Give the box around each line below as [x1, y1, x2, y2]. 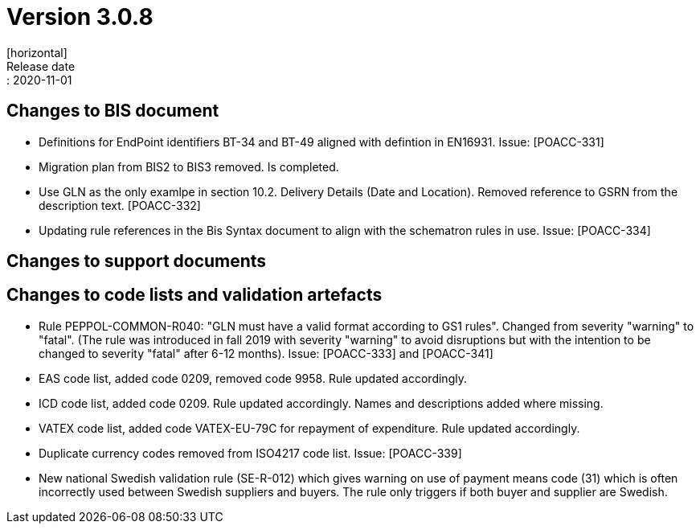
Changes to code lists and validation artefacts [6, 285, 383, 306]
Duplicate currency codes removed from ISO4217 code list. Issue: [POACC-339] [39, 446, 462, 460]
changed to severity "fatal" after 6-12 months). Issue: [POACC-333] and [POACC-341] [39, 346, 493, 360]
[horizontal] [6, 45, 68, 60]
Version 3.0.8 [6, 3, 154, 31]
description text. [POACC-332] [39, 198, 201, 212]
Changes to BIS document [6, 101, 219, 121]
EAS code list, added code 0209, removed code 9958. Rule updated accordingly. [39, 371, 467, 385]
